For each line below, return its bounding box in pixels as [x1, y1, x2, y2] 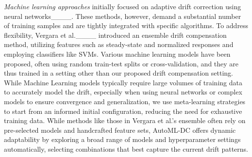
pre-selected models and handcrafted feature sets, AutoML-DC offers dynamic [4, 125, 236, 135]
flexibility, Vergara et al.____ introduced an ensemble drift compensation [4, 30, 227, 40]
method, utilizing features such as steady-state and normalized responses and [4, 39, 234, 49]
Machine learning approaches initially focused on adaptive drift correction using [4, 1, 241, 11]
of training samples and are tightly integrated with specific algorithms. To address [4, 20, 249, 31]
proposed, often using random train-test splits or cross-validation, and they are [4, 58, 239, 68]
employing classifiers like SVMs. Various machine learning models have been [4, 48, 231, 59]
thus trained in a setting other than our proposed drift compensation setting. [4, 68, 233, 78]
